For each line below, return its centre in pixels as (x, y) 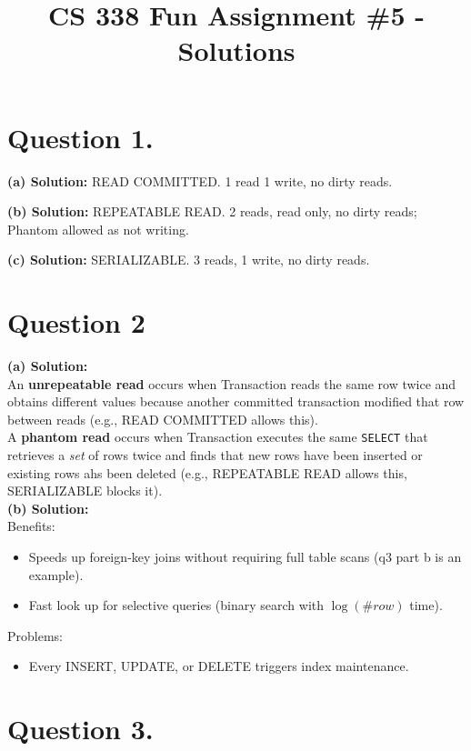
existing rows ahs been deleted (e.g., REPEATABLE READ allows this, (207, 472)
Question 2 (76, 322)
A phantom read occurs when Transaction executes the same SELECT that (218, 437)
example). (56, 574)
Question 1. (80, 137)
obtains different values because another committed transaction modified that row (236, 401)
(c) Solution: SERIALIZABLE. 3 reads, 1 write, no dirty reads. (189, 260)
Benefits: (31, 526)
